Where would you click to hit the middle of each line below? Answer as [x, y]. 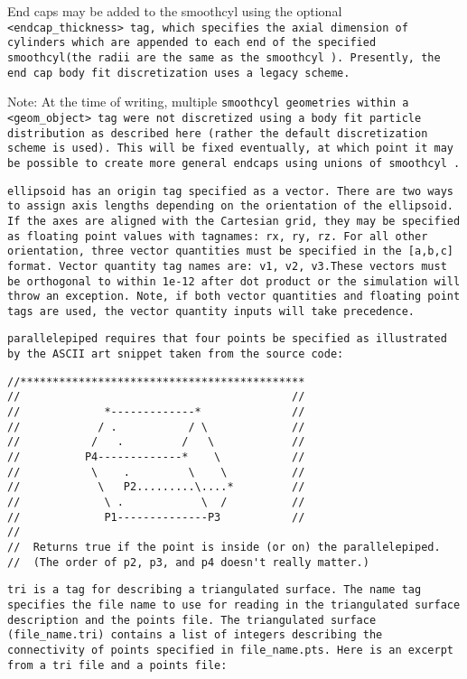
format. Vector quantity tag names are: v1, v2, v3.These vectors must [227, 266]
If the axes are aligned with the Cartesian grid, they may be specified [234, 221]
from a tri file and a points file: [117, 665]
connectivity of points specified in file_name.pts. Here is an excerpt [230, 650]
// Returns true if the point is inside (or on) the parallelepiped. [224, 547]
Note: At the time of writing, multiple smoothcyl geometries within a [208, 102]
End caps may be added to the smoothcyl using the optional [175, 11]
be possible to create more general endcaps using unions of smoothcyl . [234, 163]
